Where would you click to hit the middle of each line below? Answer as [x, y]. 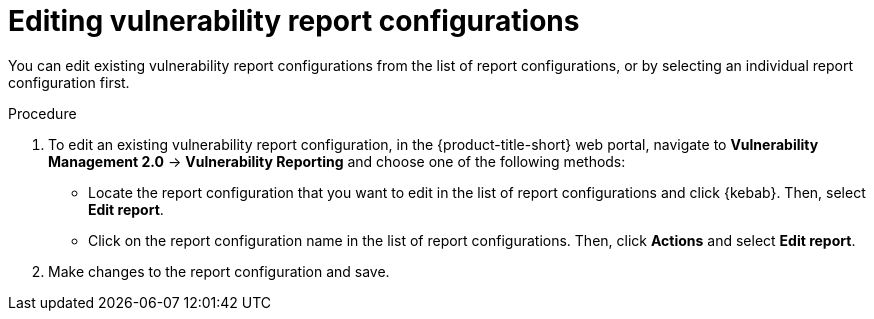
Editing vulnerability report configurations [294, 21]
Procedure [42, 113]
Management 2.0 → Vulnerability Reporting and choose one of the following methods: [337, 161]
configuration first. [69, 82]
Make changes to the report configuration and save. [219, 271]
